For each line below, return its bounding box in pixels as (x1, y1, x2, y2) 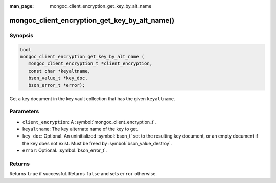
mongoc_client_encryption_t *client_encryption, (28, 61, 153, 66)
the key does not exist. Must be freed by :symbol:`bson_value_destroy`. (22, 140, 172, 146)
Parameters (9, 108, 39, 115)
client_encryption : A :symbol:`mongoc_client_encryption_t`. (22, 119, 156, 125)
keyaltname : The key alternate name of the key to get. (22, 126, 139, 132)
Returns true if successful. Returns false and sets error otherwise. (9, 171, 157, 177)
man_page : (9, 3, 34, 9)
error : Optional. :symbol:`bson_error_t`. (22, 147, 107, 153)
